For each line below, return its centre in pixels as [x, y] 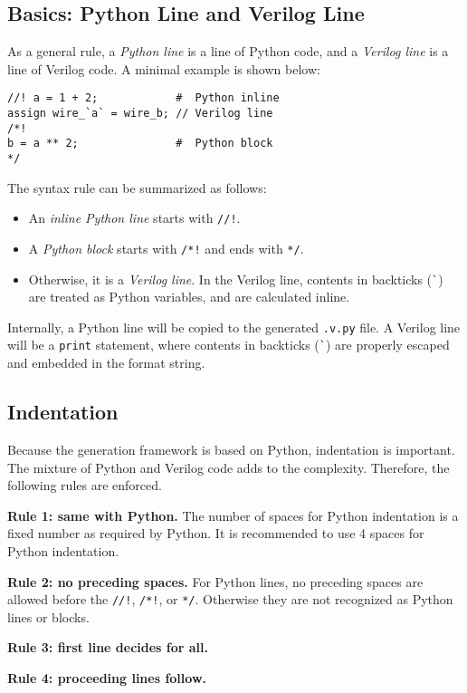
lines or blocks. [48, 616]
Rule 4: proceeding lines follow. [107, 677]
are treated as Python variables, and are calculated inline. [189, 297]
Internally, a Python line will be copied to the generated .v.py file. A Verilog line [234, 327]
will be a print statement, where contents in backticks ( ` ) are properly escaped [229, 345]
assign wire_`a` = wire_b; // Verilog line [140, 114]
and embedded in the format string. [106, 363]
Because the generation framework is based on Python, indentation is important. [231, 449]
